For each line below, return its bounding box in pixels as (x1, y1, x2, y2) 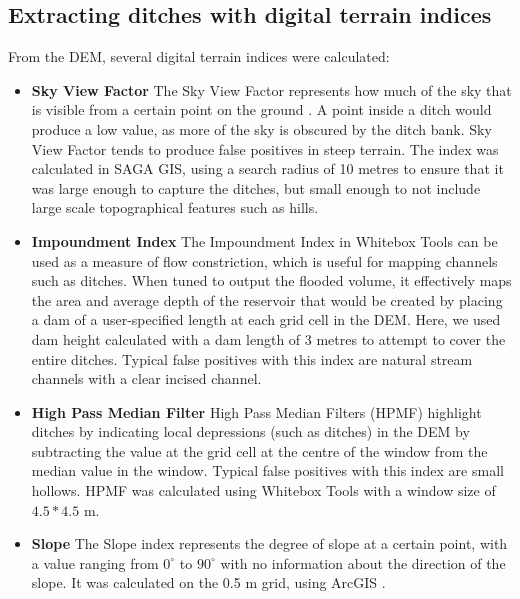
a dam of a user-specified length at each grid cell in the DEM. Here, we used (31, 309, 501, 330)
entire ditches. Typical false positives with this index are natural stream (31, 348, 473, 369)
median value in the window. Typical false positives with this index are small (31, 460, 504, 481)
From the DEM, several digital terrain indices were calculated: (8, 46, 390, 67)
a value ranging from (31, 552, 159, 573)
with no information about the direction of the (220, 552, 506, 573)
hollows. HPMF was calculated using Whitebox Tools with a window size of (31, 480, 496, 501)
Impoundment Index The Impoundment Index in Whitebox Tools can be (31, 230, 498, 251)
